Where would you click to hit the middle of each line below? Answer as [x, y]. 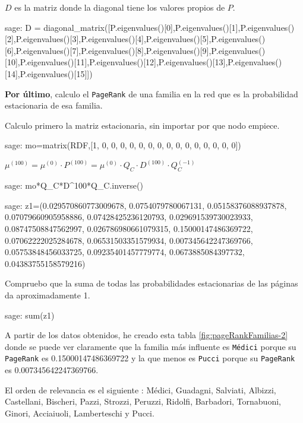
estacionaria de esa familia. [54, 105]
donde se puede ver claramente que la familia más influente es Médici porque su [151, 346]
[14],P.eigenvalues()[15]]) [49, 73]
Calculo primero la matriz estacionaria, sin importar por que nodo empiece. [142, 125]
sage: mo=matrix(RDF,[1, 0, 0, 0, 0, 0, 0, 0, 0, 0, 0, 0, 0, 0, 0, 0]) [123, 145]
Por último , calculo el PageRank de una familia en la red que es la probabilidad [151, 93]
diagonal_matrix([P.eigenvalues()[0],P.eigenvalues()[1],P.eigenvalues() [169, 27]
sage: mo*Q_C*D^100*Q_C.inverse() [74, 185]
